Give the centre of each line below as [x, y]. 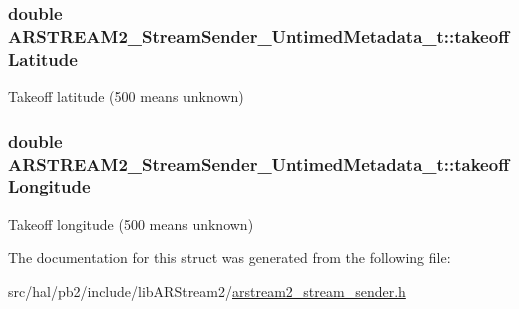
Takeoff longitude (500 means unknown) [131, 223]
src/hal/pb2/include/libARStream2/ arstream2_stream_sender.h [207, 290]
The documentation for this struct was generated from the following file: [229, 257]
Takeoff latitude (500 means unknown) [126, 96]
